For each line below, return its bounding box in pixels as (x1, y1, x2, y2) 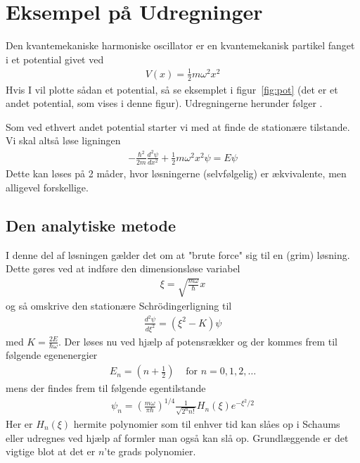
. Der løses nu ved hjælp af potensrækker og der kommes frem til (58, 334, 337, 348)
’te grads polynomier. (104, 444, 196, 459)
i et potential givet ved (6, 51, 104, 66)
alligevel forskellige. (6, 179, 89, 194)
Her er (6, 416, 33, 431)
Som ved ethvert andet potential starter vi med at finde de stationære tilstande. (6, 119, 350, 134)
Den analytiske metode (6, 214, 176, 236)
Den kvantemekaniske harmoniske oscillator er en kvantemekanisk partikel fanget (6, 38, 355, 53)
